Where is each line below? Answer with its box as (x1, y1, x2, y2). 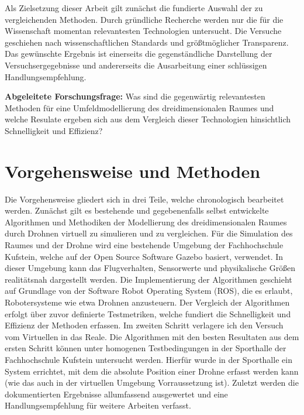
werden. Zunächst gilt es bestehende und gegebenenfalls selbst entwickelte (5, 204, 269, 217)
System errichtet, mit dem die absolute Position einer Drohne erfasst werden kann (5, 365, 299, 377)
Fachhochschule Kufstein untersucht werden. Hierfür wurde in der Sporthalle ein (5, 353, 292, 365)
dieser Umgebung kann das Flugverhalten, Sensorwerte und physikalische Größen (5, 262, 296, 274)
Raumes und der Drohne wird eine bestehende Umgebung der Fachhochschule (5, 239, 284, 251)
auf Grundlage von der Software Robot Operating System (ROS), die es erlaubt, (5, 284, 293, 297)
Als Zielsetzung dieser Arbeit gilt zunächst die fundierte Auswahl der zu (5, 2, 263, 13)
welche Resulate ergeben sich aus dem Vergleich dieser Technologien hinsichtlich (5, 113, 291, 125)
